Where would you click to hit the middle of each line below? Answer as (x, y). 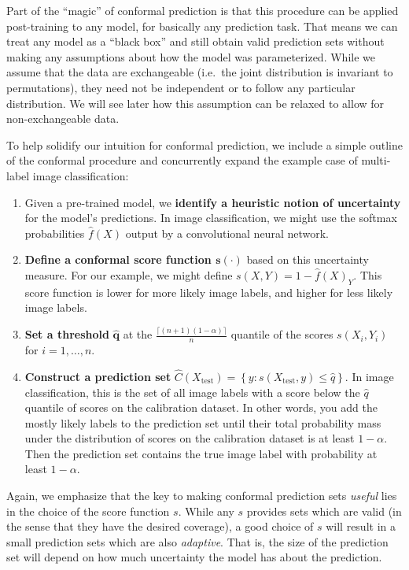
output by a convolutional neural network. (227, 233)
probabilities (55, 233)
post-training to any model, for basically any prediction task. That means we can (202, 26)
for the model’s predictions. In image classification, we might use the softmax (211, 218)
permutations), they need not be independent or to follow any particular (181, 87)
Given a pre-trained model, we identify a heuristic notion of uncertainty (213, 202)
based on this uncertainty (308, 259)
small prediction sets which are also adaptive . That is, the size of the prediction (197, 541)
